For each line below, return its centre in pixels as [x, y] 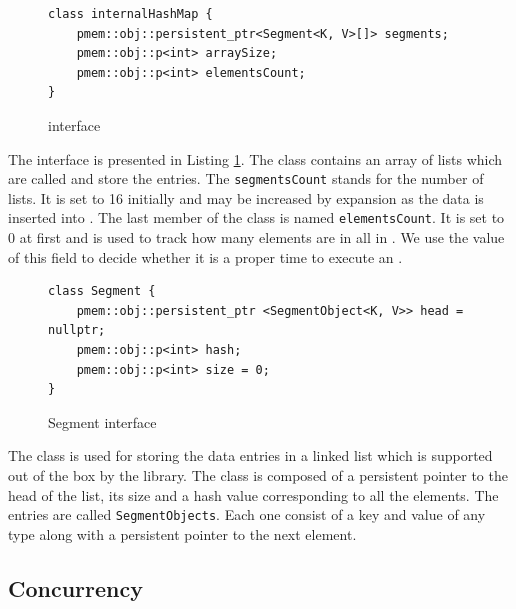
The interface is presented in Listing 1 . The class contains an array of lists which [255, 158]
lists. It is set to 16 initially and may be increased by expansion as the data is [246, 197]
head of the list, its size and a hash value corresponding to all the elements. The [253, 494]
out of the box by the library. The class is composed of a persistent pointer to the [258, 475]
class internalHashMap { [130, 14]
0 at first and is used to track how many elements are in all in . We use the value [256, 237]
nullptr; [77, 330]
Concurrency [75, 587]
